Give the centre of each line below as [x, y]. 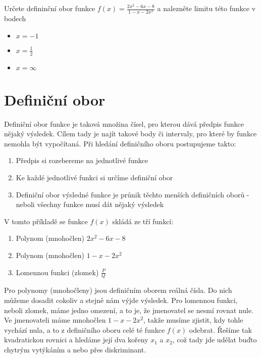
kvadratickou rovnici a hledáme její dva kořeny [76, 340]
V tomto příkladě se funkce [46, 221]
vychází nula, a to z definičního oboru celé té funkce [85, 329]
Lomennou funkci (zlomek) [57, 272]
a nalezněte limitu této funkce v [206, 8]
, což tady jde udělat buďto [215, 340]
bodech [15, 18]
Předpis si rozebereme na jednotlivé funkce [82, 160]
